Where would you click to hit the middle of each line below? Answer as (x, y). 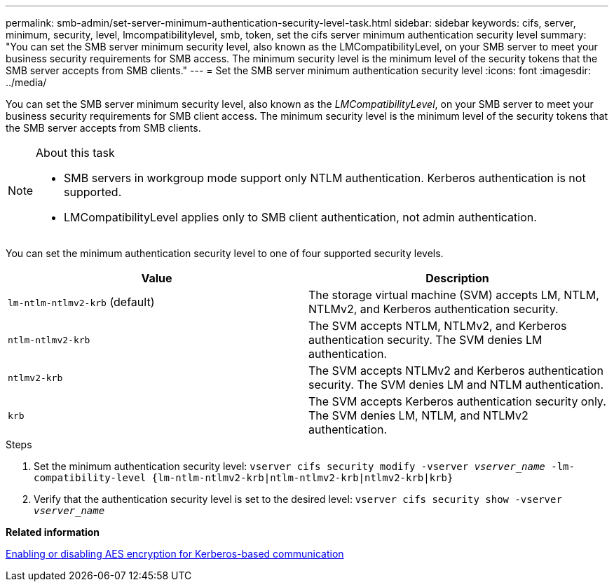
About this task (75, 153)
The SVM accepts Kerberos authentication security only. (457, 401)
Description (457, 278)
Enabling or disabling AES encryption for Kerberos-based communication (175, 554)
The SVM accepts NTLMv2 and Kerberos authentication (456, 371)
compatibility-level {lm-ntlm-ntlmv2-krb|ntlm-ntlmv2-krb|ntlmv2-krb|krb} (244, 478)
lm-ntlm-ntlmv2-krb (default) (81, 302)
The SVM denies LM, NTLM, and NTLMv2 (418, 415)
